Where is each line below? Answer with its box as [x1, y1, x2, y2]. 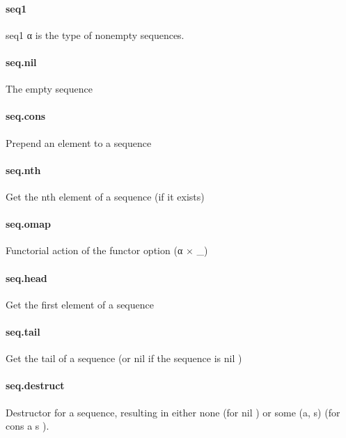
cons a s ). [6, 419, 49, 433]
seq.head [6, 270, 47, 285]
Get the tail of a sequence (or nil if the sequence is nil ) [6, 351, 242, 366]
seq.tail [6, 324, 40, 338]
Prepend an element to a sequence [6, 135, 152, 150]
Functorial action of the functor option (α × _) [6, 243, 208, 258]
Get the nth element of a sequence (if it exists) [6, 189, 205, 203]
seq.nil [6, 54, 37, 69]
